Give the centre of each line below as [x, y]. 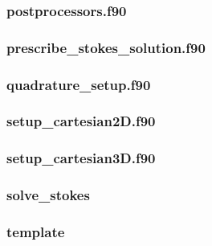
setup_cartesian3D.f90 [81, 158]
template [36, 231]
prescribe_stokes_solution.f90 [106, 47]
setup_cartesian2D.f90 [81, 121]
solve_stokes [48, 195]
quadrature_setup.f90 [79, 84]
